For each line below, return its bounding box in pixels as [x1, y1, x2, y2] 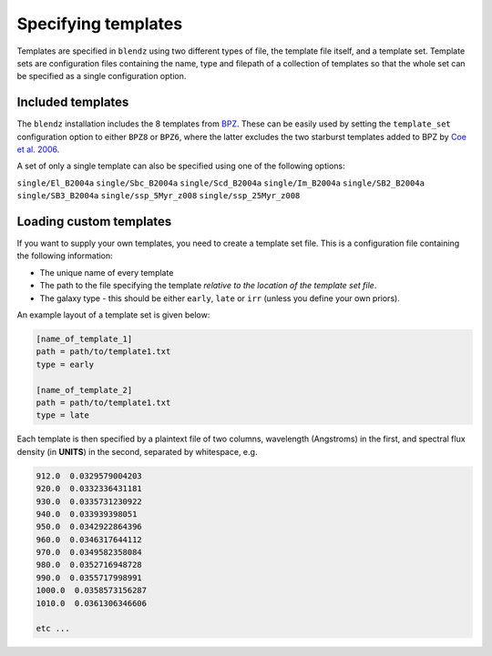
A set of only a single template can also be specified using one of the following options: [16, 160, 345, 172]
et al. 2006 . [16, 144, 60, 155]
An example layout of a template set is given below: [16, 309, 210, 320]
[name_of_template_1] [36, 334, 133, 345]
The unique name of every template [39, 267, 174, 278]
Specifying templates [16, 14, 183, 34]
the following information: [16, 250, 113, 261]
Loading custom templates [16, 214, 172, 229]
